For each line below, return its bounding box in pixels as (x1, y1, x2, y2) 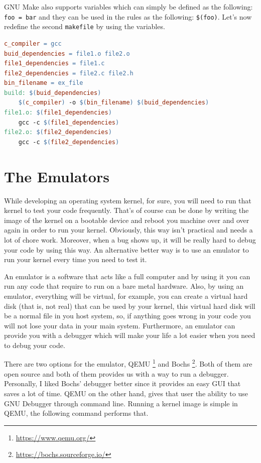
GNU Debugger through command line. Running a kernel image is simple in (4, 398, 238, 408)
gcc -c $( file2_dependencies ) (18, 138, 119, 146)
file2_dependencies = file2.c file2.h (4, 69, 134, 77)
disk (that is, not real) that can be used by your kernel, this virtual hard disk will (4, 300, 255, 311)
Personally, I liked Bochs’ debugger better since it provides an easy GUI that (4, 378, 241, 389)
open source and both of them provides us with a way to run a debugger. (4, 368, 229, 379)
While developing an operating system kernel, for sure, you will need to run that (4, 195, 251, 205)
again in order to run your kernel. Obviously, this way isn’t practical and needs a (4, 224, 253, 235)
